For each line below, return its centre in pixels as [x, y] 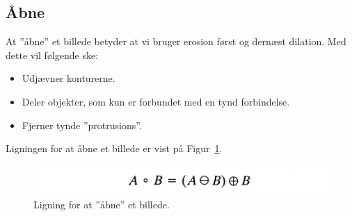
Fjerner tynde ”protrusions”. [82, 125]
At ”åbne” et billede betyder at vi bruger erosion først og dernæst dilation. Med [176, 41]
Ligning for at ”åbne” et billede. [102, 205]
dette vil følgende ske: [52, 55]
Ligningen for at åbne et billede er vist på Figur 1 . [114, 148]
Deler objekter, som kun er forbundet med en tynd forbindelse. [156, 101]
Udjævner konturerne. [69, 78]
